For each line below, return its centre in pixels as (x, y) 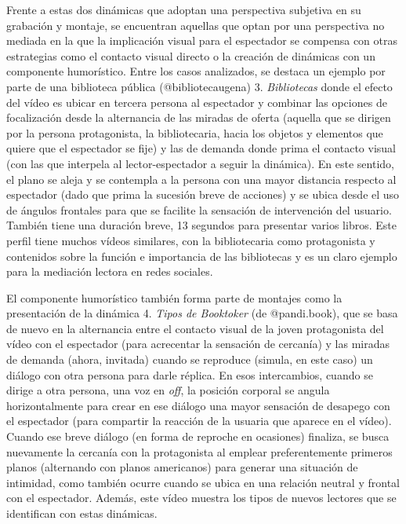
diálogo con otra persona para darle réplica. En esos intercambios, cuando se (190, 374)
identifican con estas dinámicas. (82, 513)
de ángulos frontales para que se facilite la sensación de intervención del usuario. (199, 209)
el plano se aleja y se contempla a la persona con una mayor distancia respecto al (201, 179)
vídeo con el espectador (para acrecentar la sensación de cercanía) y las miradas (198, 344)
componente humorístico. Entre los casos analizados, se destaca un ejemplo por (196, 71)
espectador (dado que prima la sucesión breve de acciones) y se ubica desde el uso (203, 194)
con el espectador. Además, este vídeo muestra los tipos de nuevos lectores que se (201, 498)
